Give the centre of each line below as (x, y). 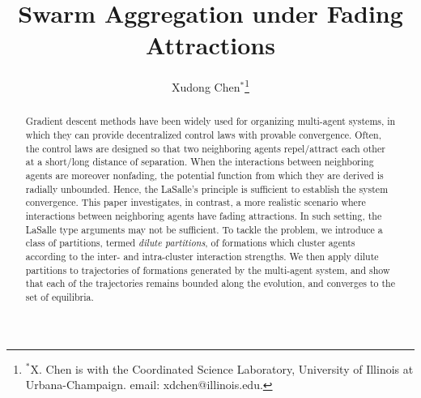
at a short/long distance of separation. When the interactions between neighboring (200, 162)
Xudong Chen (206, 86)
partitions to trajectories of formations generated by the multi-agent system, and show (208, 270)
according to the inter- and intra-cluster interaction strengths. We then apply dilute (202, 256)
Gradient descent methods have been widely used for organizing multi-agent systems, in (210, 121)
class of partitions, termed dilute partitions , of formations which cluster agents (190, 243)
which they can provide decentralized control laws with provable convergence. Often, (203, 135)
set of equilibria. (60, 296)
